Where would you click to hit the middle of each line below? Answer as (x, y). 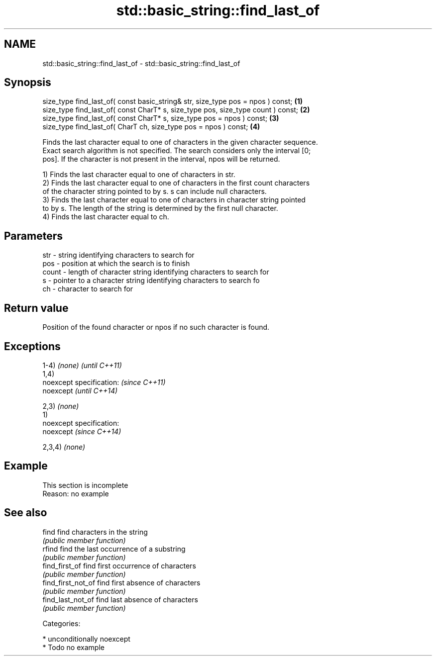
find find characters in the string (95, 532)
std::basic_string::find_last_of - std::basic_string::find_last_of (141, 63)
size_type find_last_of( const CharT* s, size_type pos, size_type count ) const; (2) (176, 110)
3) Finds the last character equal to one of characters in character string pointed (174, 200)
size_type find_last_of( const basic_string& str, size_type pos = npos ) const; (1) (173, 101)
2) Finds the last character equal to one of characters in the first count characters (176, 183)
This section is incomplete (85, 485)
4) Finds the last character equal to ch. (106, 217)
